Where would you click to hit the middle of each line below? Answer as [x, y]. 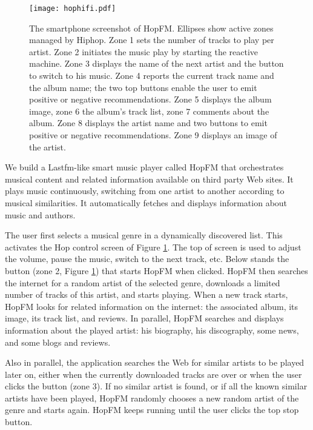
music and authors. [40, 214]
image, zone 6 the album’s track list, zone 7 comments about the [149, 111]
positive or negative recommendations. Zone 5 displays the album [150, 99]
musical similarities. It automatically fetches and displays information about [146, 202]
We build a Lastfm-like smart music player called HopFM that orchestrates [144, 167]
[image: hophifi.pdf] [73, 8]
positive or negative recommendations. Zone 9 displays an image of [153, 135]
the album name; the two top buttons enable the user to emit [143, 87]
